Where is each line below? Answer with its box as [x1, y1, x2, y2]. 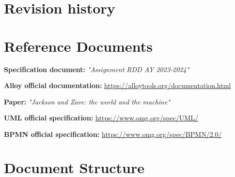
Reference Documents [4, 36, 153, 56]
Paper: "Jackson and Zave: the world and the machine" [4, 96, 171, 106]
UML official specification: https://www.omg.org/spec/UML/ [4, 113, 198, 123]
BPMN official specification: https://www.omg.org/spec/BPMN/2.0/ [4, 129, 222, 139]
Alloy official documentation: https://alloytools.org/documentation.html [4, 80, 231, 90]
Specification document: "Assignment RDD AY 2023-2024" [4, 64, 189, 74]
